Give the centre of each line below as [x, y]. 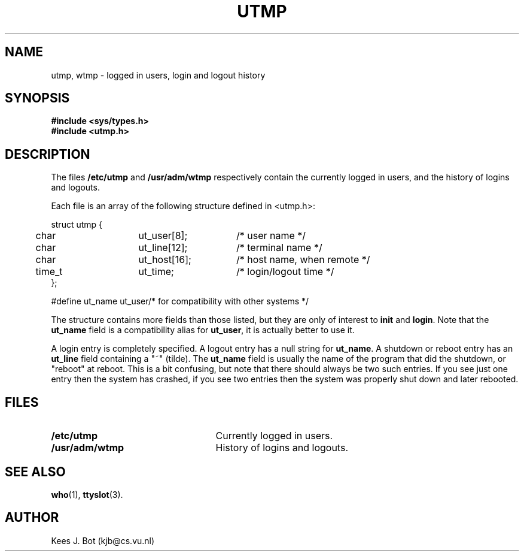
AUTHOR [32, 518]
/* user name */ [271, 236]
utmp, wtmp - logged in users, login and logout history [158, 75]
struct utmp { [77, 225]
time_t [49, 272]
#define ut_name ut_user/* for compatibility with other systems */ [180, 301]
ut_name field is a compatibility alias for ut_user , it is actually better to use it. [203, 330]
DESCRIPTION [48, 154]
